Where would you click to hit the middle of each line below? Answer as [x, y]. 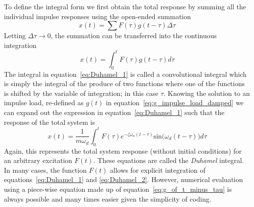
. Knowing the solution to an [207, 93]
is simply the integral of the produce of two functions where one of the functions [124, 83]
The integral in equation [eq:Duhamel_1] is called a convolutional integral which [125, 74]
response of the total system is [49, 122]
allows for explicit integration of [158, 170]
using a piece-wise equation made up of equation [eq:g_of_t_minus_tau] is [118, 189]
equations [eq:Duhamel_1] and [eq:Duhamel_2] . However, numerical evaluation [124, 179]
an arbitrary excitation [38, 160]
